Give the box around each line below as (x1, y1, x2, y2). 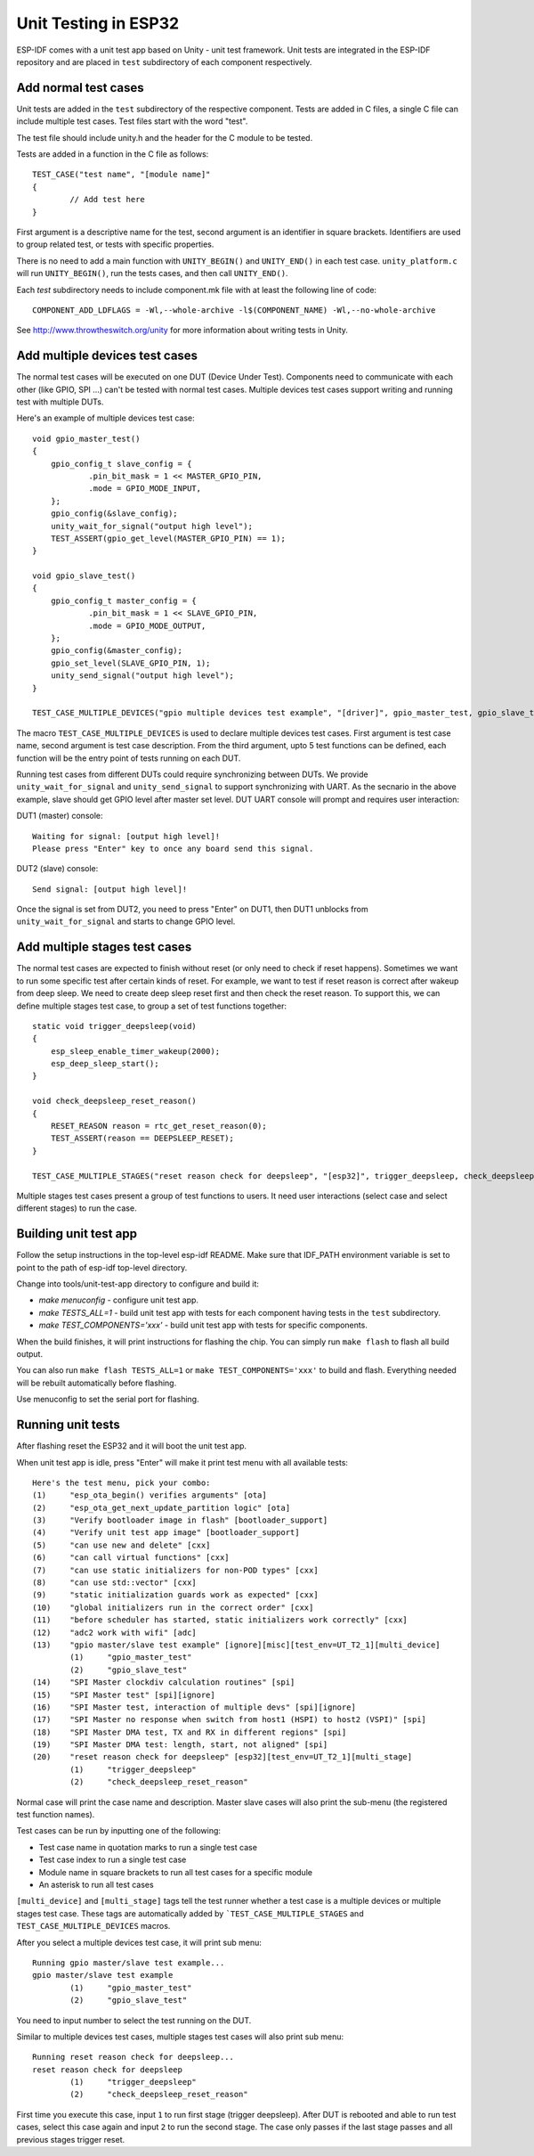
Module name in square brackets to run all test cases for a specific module (38, 1866, 313, 1877)
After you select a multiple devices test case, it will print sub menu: (16, 1937, 263, 1948)
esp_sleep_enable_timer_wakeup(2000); (50, 1046, 221, 1056)
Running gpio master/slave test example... (32, 1957, 225, 1968)
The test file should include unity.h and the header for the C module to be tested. (16, 132, 313, 143)
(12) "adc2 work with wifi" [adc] (32, 1627, 198, 1637)
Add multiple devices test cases (16, 348, 198, 363)
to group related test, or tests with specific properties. (16, 239, 214, 249)
